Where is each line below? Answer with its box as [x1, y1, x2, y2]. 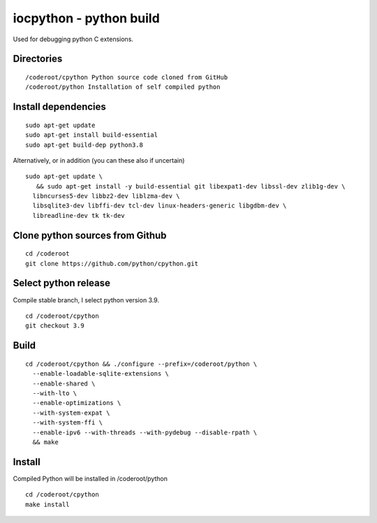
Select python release [13, 277, 111, 289]
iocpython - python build [13, 10, 160, 26]
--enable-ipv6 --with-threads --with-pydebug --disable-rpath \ [32, 428, 258, 436]
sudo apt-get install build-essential [25, 131, 158, 139]
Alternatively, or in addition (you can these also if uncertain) [13, 156, 185, 164]
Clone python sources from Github [13, 229, 167, 241]
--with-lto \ [32, 389, 77, 397]
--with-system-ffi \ [32, 419, 103, 427]
